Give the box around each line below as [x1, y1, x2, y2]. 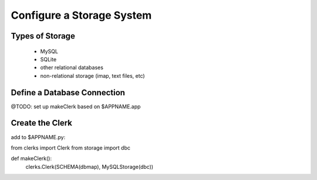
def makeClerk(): [11, 155, 52, 162]
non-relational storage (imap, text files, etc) [40, 72, 145, 79]
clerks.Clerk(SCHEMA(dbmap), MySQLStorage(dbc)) [25, 163, 154, 170]
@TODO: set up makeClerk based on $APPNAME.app [11, 103, 141, 110]
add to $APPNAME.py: [11, 133, 66, 140]
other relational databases [40, 64, 104, 71]
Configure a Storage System [11, 9, 152, 22]
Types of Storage [11, 31, 76, 41]
